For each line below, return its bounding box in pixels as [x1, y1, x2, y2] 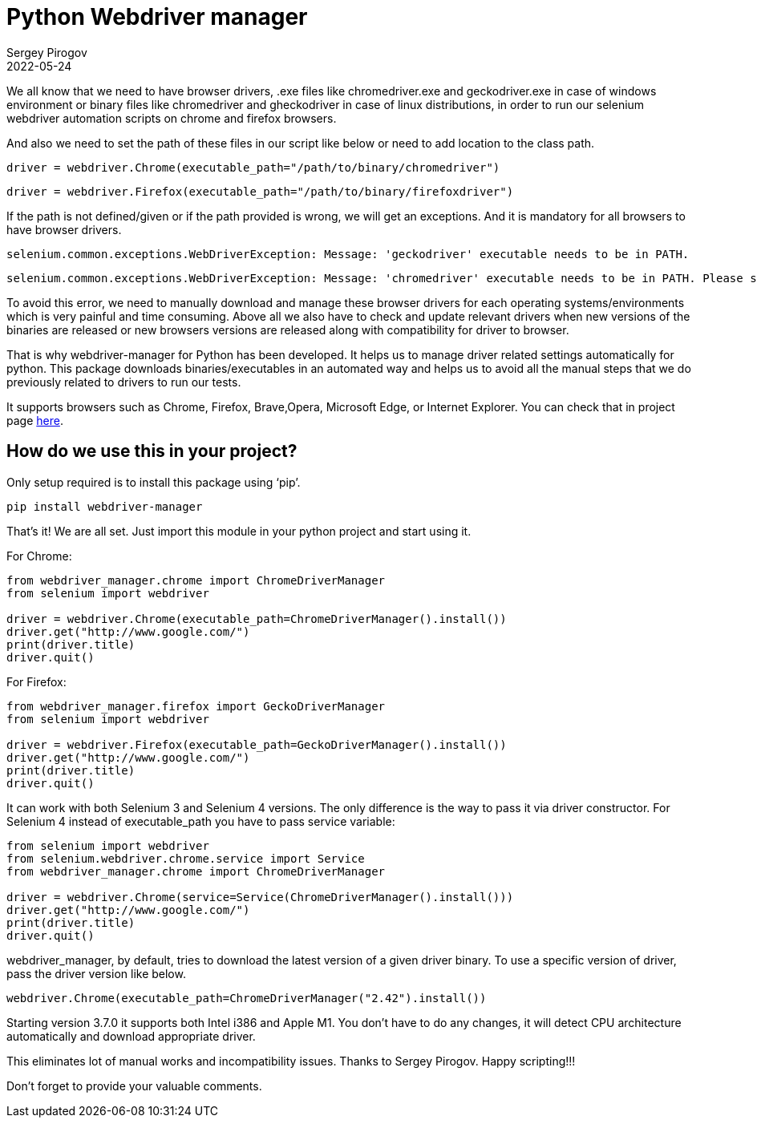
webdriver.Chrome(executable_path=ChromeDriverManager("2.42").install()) [6, 991, 487, 1005]
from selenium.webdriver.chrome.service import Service [6, 851, 365, 865]
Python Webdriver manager [6, 3, 308, 30]
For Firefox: [6, 674, 67, 689]
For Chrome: [6, 548, 72, 563]
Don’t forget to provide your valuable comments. [6, 1078, 262, 1093]
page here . [6, 413, 63, 427]
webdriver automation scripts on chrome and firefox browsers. [6, 111, 337, 125]
